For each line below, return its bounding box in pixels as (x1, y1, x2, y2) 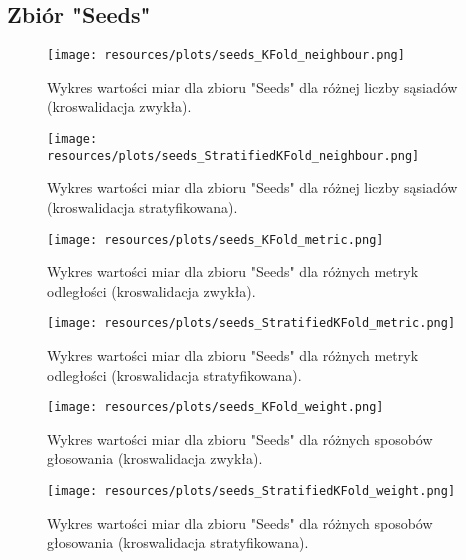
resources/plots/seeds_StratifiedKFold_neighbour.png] (47, 148, 420, 163)
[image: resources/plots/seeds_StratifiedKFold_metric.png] (47, 316, 456, 331)
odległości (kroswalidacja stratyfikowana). (47, 364, 302, 385)
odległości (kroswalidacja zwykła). (47, 280, 256, 301)
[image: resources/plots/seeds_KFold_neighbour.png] (47, 48, 405, 63)
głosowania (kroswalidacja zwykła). (47, 448, 263, 469)
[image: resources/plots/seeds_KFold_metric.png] (47, 232, 384, 247)
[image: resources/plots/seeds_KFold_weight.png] (47, 400, 384, 415)
